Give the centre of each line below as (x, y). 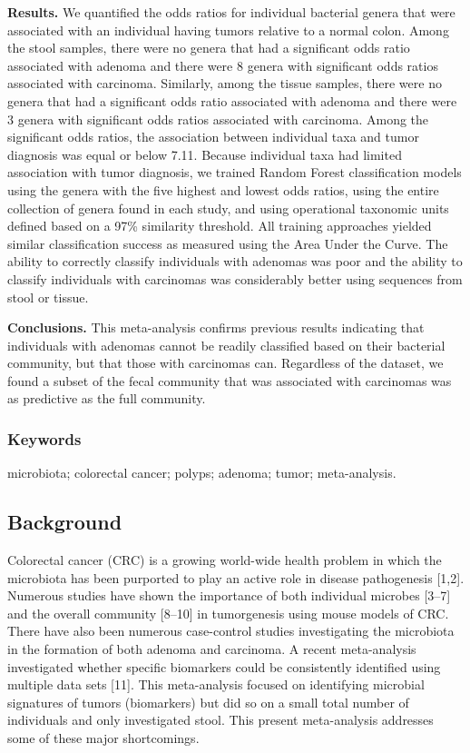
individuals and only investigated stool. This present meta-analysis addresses (220, 720)
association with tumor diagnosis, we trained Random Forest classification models (235, 172)
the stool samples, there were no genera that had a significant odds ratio (209, 48)
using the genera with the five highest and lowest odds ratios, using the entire (223, 189)
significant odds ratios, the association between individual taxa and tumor (213, 137)
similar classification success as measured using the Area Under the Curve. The (228, 243)
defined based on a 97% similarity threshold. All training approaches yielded (220, 226)
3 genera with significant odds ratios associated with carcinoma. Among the (218, 119)
